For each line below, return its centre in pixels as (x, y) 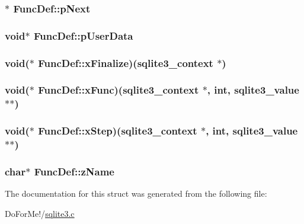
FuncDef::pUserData (83, 35)
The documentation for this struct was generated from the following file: (136, 193)
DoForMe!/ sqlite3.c (40, 213)
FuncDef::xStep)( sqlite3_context (118, 131)
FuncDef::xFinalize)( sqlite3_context (126, 63)
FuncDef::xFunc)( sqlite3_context (119, 90)
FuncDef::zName (74, 171)
